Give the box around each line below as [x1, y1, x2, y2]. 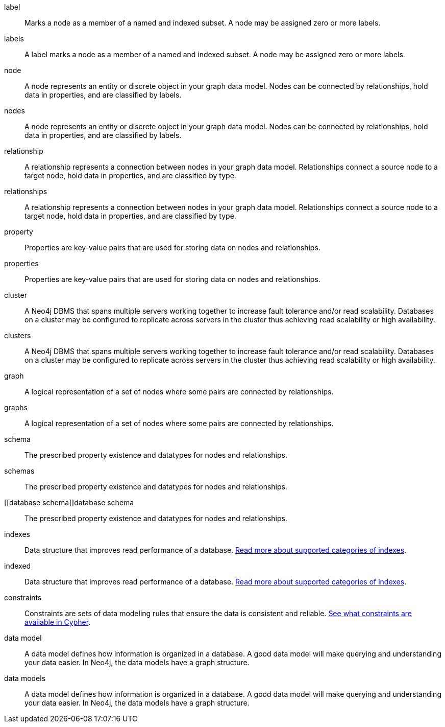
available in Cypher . [24, 618, 91, 626]
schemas [4, 466, 35, 475]
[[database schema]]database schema [4, 498, 134, 507]
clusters [4, 331, 31, 340]
